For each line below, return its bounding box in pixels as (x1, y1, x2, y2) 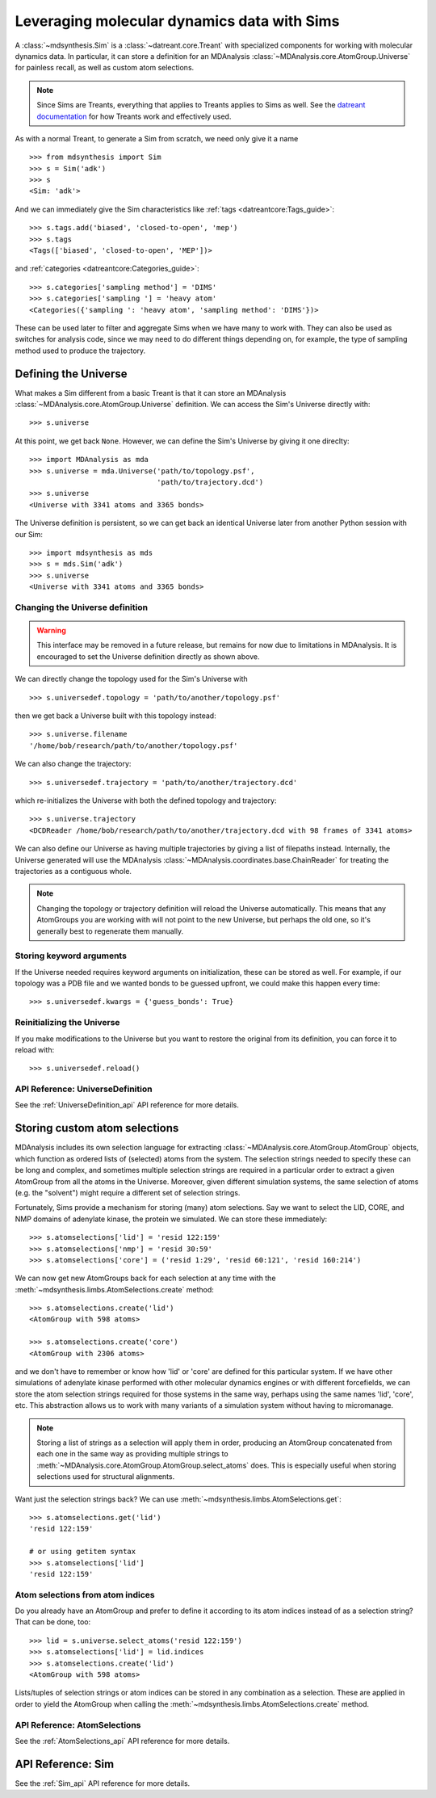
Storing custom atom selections (15, 1121, 179, 1135)
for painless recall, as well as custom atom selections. (15, 63, 195, 73)
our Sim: (15, 529, 44, 539)
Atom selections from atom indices (15, 1589, 155, 1600)
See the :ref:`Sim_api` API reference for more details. (15, 1778, 191, 1788)
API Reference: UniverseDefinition (15, 1083, 153, 1094)
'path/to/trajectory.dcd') (156, 477, 264, 486)
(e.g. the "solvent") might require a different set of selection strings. (15, 1187, 241, 1197)
